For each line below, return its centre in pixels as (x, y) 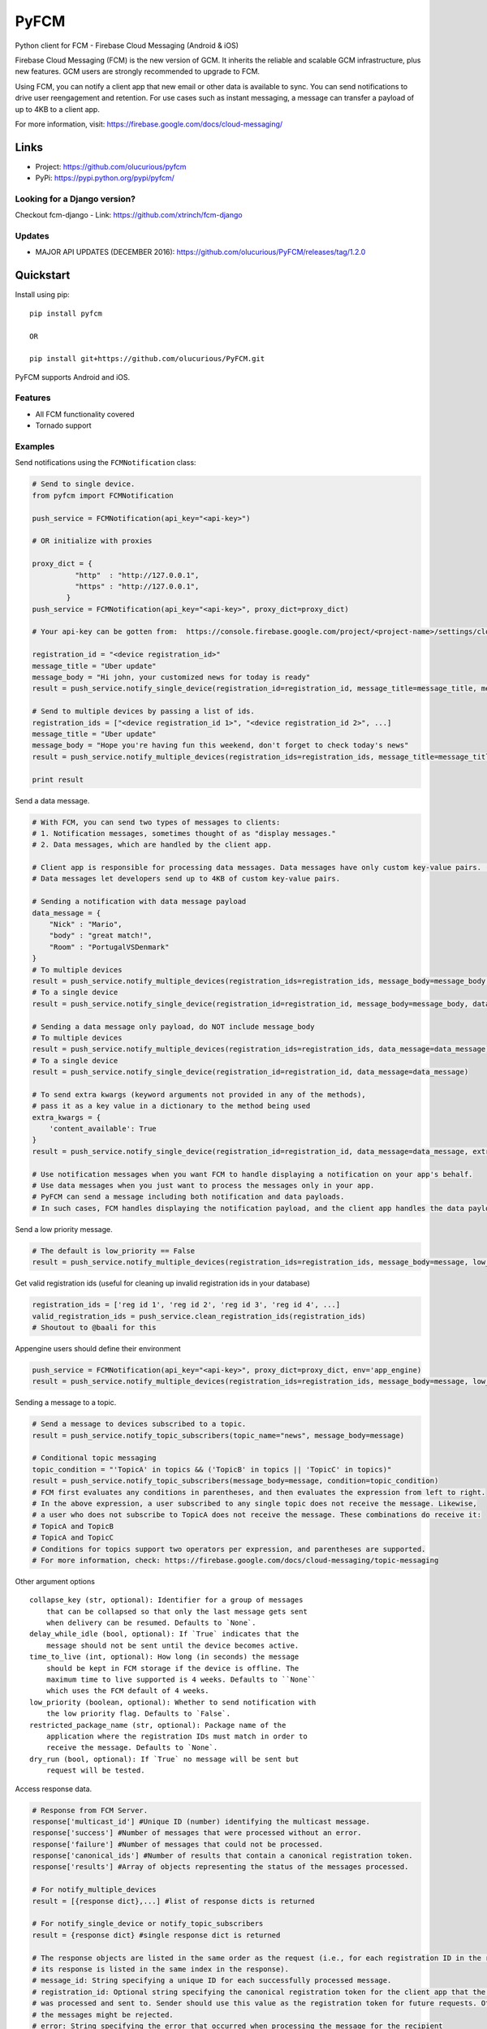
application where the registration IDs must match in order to (177, 1736)
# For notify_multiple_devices (95, 1890)
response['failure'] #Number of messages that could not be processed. (178, 1844)
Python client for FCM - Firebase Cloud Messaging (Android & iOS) (127, 45)
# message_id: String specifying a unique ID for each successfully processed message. (212, 1981)
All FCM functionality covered (85, 414)
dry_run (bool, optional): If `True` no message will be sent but (164, 1759)
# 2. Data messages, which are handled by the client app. (152, 845)
